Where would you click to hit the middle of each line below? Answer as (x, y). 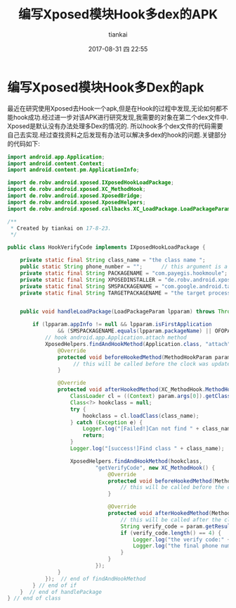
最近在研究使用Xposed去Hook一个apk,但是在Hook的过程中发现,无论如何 (112, 108)
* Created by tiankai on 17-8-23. (61, 228)
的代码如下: (24, 143)
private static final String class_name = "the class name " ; (113, 260)
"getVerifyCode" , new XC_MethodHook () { (155, 468)
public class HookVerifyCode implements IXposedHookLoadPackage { (106, 247)
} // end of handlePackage (61, 592)
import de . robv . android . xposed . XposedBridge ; (75, 196)
